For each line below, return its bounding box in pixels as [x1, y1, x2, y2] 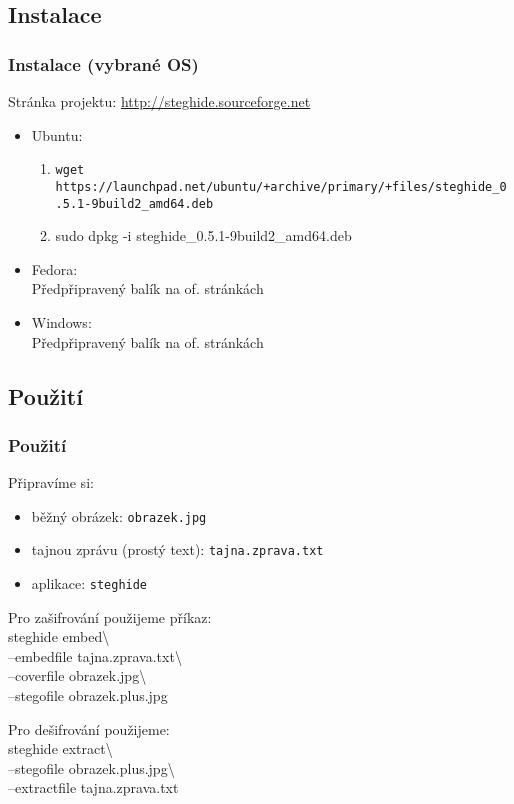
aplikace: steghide [31, 573, 148, 594]
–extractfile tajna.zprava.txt [8, 777, 179, 798]
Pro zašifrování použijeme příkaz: [8, 606, 212, 627]
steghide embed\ [8, 626, 110, 647]
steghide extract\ [8, 738, 113, 759]
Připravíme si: [8, 472, 94, 493]
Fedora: [31, 258, 78, 279]
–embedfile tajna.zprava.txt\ [8, 645, 182, 666]
